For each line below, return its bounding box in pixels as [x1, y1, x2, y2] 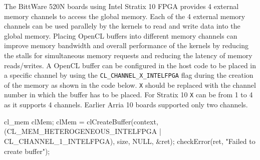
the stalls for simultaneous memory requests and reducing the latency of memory [4, 50, 252, 60]
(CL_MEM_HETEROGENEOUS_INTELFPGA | [4, 126, 161, 136]
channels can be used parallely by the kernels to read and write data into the [4, 21, 240, 31]
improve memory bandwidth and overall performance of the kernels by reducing [4, 40, 249, 51]
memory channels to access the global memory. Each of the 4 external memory [4, 11, 245, 21]
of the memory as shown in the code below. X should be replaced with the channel [4, 79, 256, 90]
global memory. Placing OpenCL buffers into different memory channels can [4, 30, 237, 41]
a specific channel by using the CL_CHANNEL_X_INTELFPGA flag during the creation [4, 70, 253, 80]
